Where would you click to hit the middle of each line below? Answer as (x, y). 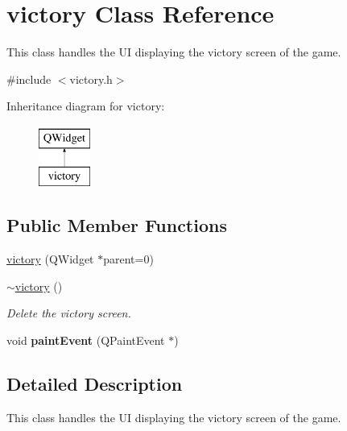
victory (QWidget (50, 259)
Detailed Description (95, 384)
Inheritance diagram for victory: (86, 106)
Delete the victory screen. (69, 313)
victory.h (91, 79)
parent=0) (128, 259)
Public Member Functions (117, 225)
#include (29, 79)
